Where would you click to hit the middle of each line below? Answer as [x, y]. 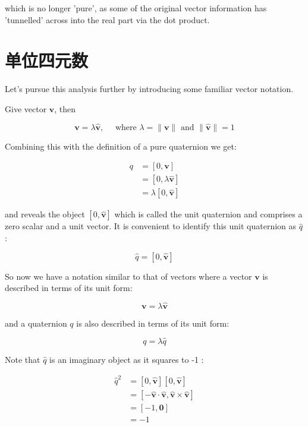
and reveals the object [45, 214]
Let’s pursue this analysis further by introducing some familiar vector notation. [149, 89]
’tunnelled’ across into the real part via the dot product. [107, 19]
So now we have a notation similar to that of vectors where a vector [128, 276]
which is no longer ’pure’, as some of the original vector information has [136, 8]
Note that [23, 359]
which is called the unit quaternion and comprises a [208, 214]
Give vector [26, 108]
